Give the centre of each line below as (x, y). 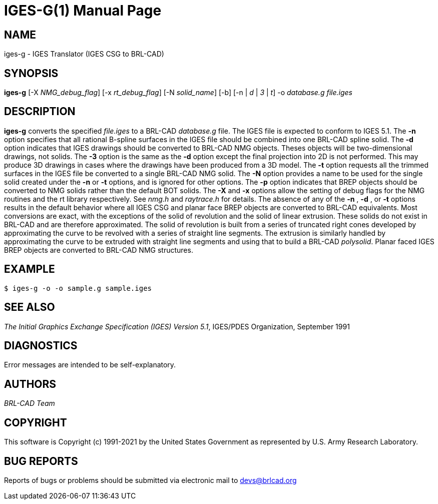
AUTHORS (30, 384)
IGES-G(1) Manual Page (83, 11)
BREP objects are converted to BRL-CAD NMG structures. (99, 250)
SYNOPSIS (31, 73)
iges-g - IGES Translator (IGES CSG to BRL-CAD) (84, 54)
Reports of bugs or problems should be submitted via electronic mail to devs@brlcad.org (150, 480)
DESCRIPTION (40, 112)
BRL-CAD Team (30, 403)
